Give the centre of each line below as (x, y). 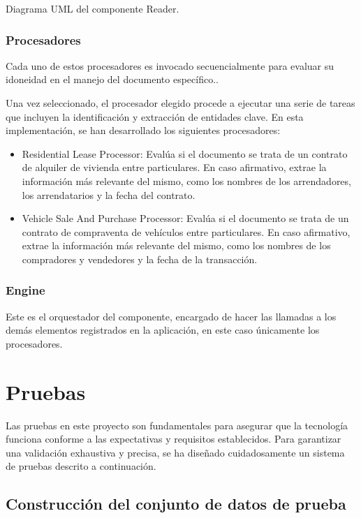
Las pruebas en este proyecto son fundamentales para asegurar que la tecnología (177, 425)
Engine (25, 290)
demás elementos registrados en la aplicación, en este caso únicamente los (163, 330)
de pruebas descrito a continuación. (81, 466)
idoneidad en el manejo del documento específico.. (112, 79)
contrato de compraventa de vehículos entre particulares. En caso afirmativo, (186, 231)
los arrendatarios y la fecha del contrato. (109, 194)
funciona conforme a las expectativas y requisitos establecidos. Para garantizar (174, 439)
